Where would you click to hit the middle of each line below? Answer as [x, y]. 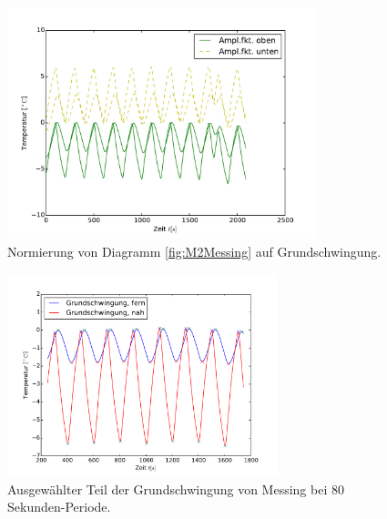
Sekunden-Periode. [59, 507]
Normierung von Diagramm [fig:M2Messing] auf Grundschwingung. [194, 251]
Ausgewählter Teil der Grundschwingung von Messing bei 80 [176, 488]
